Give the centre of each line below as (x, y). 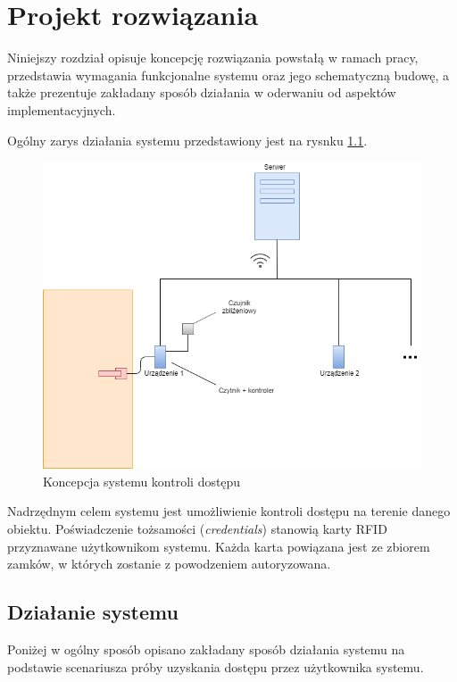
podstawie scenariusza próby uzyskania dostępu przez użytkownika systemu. (216, 666)
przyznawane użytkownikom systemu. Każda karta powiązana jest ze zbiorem (219, 546)
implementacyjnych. (62, 109)
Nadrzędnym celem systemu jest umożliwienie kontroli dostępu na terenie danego (229, 511)
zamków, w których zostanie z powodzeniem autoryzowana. (169, 564)
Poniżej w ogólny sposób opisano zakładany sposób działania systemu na (206, 649)
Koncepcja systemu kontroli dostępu (142, 481)
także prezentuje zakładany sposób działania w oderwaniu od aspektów (202, 92)
